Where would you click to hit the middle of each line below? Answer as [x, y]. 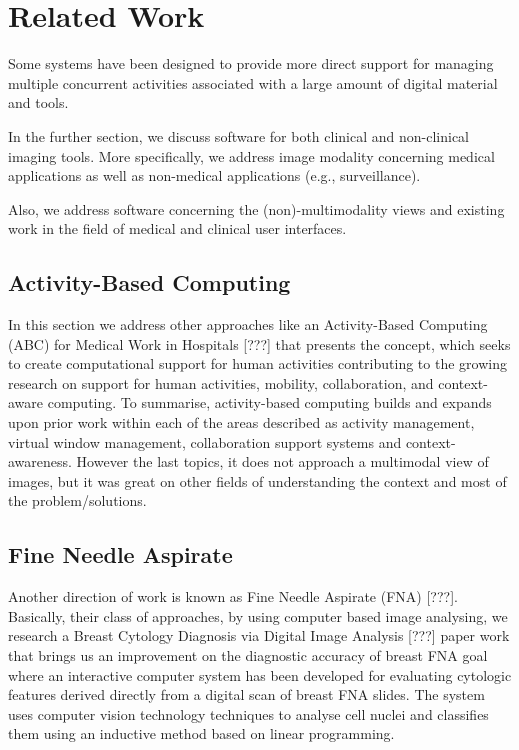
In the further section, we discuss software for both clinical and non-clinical [238, 135]
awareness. [40, 461]
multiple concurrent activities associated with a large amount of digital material [253, 82]
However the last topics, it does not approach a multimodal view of [282, 461]
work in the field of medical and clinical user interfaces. [177, 228]
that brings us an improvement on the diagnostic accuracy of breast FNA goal [248, 655]
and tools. [38, 102]
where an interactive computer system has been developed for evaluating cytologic [260, 674]
